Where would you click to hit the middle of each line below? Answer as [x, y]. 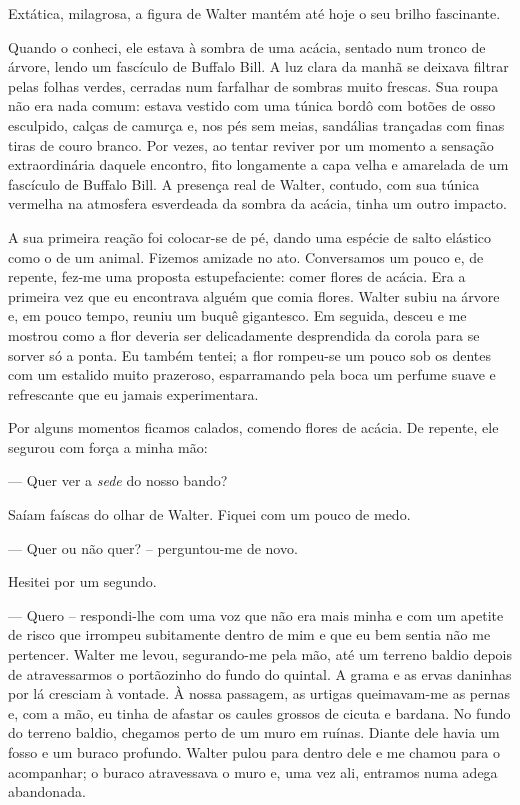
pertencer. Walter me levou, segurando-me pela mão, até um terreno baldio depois [260, 654]
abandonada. [47, 791]
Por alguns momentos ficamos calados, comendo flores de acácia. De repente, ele [253, 427]
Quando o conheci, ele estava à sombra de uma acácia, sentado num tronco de [247, 46]
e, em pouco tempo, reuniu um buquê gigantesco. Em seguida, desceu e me [237, 315]
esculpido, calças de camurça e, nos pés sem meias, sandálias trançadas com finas [256, 124]
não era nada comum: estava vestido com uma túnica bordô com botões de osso [252, 105]
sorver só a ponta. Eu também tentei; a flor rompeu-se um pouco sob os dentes [249, 354]
